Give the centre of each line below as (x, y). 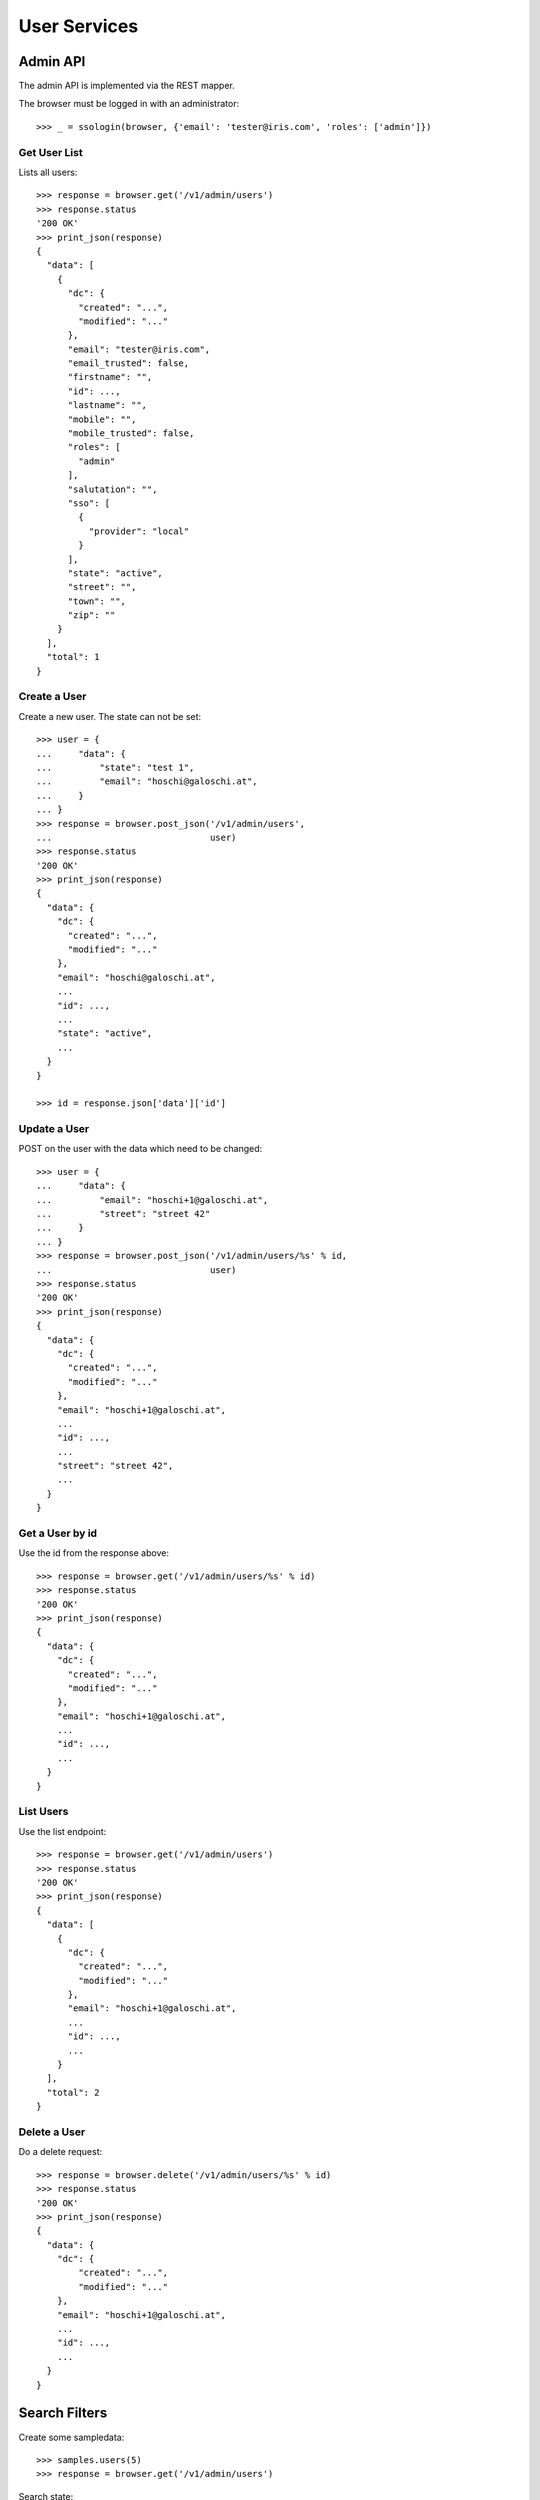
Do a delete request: (60, 2152)
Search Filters (63, 2413)
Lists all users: (48, 172)
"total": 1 (73, 657)
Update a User (54, 1129)
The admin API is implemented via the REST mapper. (126, 86)
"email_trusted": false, (128, 363)
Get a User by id (58, 1533)
